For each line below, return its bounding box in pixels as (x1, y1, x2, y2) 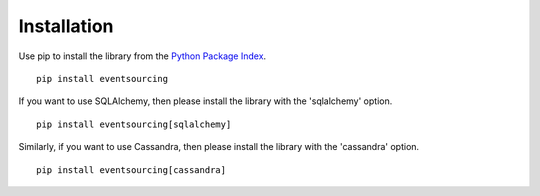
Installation (18, 15, 114, 37)
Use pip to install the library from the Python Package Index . (18, 50, 267, 62)
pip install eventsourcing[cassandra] (36, 164, 227, 175)
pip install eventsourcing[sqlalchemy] (36, 118, 232, 130)
